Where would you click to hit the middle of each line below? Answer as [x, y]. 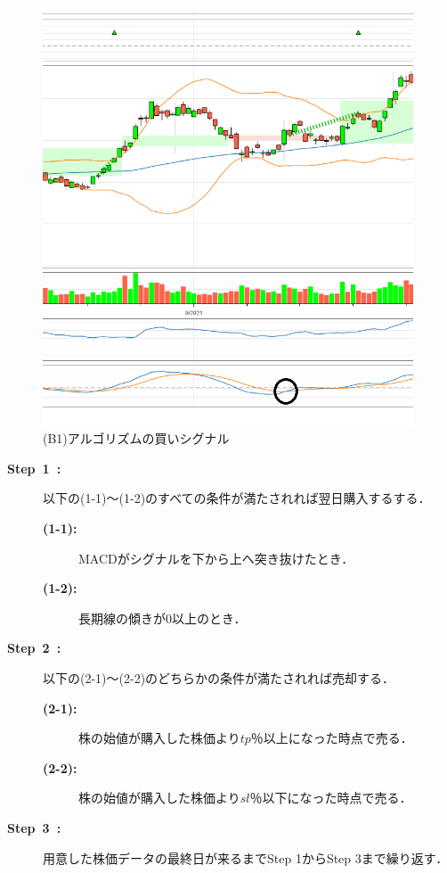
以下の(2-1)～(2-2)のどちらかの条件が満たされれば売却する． [219, 678]
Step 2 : [34, 648]
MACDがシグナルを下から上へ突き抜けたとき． [216, 558]
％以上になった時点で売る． [332, 738]
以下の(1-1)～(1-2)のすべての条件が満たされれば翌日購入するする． [237, 498]
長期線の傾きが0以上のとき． [163, 618]
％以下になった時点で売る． [331, 798]
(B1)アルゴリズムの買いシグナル [136, 438]
